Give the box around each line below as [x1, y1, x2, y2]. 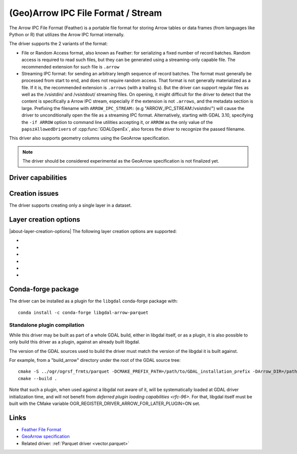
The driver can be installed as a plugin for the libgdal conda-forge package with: [9, 298, 178, 304]
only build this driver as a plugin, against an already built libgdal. [9, 339, 141, 345]
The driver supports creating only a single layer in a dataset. [9, 202, 132, 208]
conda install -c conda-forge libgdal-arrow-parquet [18, 310, 148, 315]
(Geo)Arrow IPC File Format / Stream [9, 7, 162, 18]
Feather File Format [21, 426, 61, 432]
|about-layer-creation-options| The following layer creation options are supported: [9, 228, 177, 234]
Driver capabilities [9, 173, 67, 182]
